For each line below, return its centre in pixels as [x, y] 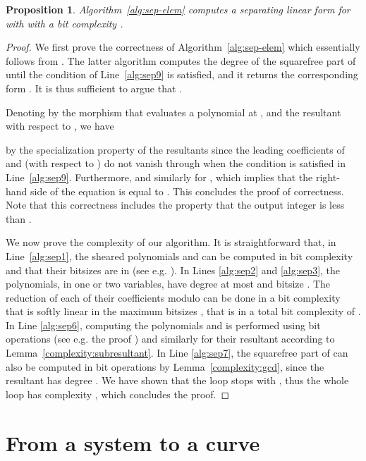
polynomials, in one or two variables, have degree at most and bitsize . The [168, 284]
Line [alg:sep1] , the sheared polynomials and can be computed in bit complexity [179, 256]
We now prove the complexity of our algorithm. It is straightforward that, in [171, 242]
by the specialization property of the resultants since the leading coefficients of [175, 149]
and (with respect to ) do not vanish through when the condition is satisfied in [176, 163]
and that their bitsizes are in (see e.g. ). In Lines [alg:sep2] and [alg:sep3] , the [173, 270]
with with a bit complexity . [65, 23]
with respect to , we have [60, 126]
